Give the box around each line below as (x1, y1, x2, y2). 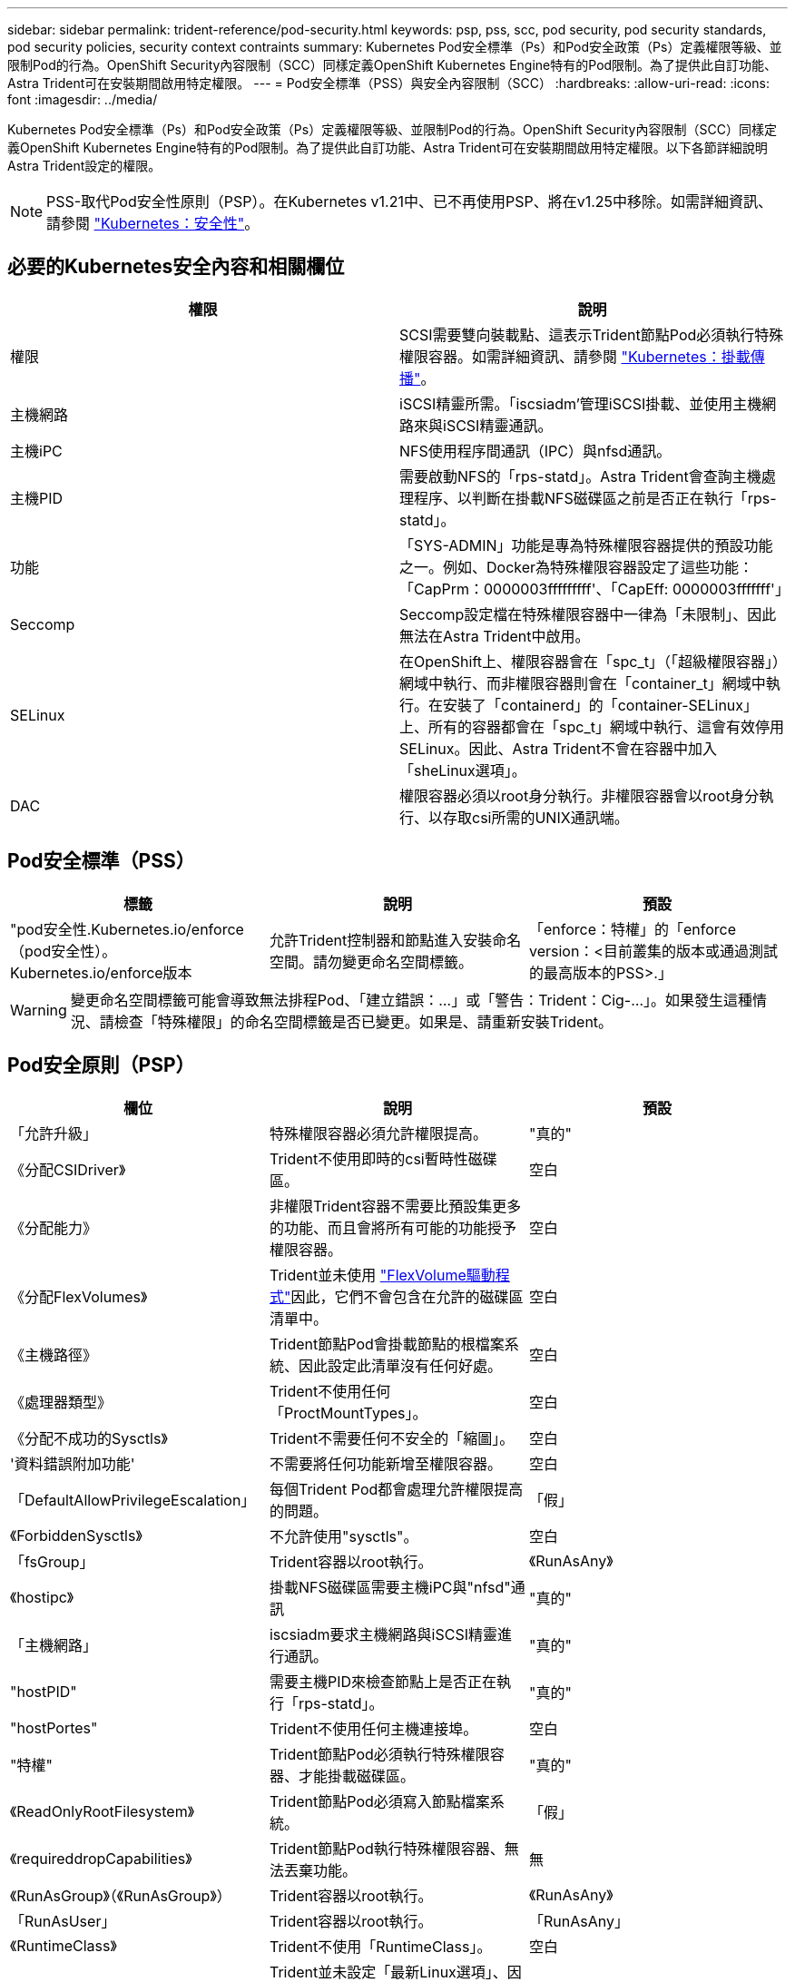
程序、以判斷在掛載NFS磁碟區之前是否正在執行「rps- (414, 488, 777, 507)
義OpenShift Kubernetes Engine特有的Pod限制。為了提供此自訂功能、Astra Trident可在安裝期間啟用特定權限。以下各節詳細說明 (7, 140, 768, 155)
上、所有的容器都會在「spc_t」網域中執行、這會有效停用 (399, 717, 784, 736)
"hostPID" (10, 1682, 77, 1701)
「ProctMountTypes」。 (269, 1403, 427, 1422)
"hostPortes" (10, 1718, 98, 1737)
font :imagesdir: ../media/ (7, 92, 158, 107)
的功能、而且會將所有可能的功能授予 (269, 1218, 516, 1237)
